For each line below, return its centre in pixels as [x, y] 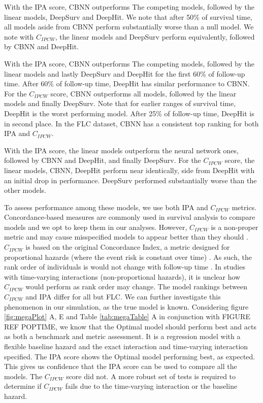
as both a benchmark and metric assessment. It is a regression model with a [122, 336]
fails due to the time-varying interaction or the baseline [151, 386]
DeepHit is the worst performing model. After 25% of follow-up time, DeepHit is [129, 113]
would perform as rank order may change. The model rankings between [137, 287]
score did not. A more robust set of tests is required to [151, 376]
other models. [25, 190]
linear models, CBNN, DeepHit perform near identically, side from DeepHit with [129, 170]
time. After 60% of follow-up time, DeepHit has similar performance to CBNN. [127, 83]
